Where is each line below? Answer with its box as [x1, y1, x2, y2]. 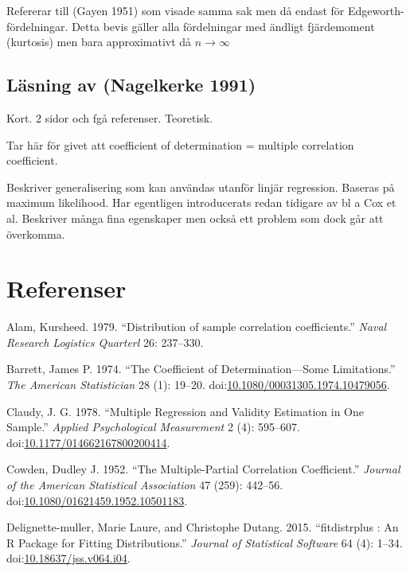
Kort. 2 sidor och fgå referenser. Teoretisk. [6, 109, 213, 126]
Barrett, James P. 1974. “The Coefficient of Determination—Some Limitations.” [6, 360, 396, 377]
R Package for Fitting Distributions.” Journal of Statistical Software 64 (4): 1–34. [6, 534, 403, 551]
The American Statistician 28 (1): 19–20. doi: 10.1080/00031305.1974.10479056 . [6, 376, 390, 393]
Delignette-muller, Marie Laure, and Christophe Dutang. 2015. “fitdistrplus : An [6, 519, 399, 535]
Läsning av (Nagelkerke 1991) [6, 72, 256, 97]
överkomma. [6, 225, 65, 242]
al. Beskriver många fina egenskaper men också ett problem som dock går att [6, 209, 384, 226]
